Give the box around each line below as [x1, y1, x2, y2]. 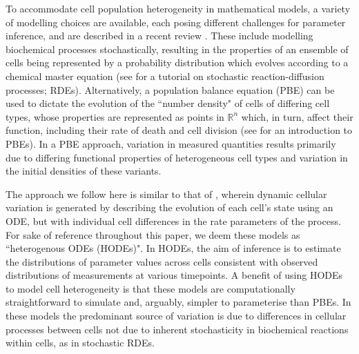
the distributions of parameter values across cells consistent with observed [6, 254, 318, 268]
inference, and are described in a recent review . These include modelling [6, 28, 313, 43]
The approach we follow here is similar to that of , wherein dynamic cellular [6, 186, 327, 201]
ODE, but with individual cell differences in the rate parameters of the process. [6, 213, 341, 228]
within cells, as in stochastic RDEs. [6, 335, 155, 350]
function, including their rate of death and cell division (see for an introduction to [6, 123, 353, 137]
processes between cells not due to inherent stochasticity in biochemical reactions [6, 322, 349, 336]
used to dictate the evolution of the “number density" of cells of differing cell [6, 96, 330, 110]
